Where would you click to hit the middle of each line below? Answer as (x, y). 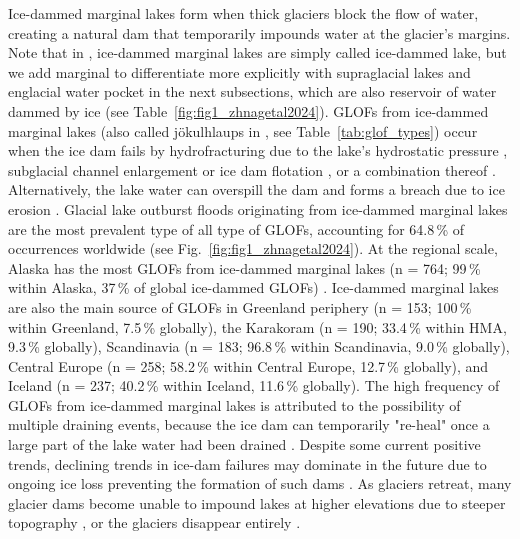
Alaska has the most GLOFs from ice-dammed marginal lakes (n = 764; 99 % (244, 267)
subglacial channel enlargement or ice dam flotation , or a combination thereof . (252, 169)
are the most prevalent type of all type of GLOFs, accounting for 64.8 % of (236, 228)
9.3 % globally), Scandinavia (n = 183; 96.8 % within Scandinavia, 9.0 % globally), (259, 346)
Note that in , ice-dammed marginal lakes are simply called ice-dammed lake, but (257, 52)
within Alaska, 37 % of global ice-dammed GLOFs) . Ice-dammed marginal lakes (253, 287)
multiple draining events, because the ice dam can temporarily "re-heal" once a (249, 424)
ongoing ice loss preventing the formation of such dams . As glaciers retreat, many (260, 483)
